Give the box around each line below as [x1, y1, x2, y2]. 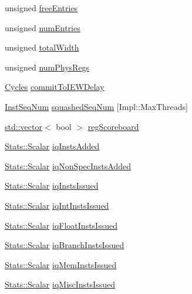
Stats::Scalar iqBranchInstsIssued [5, 239, 124, 251]
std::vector [5, 120, 42, 132]
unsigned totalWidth [5, 41, 79, 54]
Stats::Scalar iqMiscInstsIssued [5, 278, 115, 290]
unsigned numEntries [5, 21, 80, 34]
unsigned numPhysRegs [5, 61, 90, 73]
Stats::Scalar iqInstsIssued [5, 179, 99, 192]
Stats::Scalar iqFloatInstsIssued [5, 219, 117, 231]
